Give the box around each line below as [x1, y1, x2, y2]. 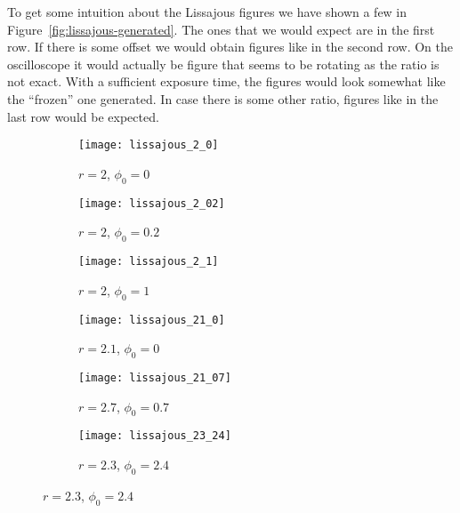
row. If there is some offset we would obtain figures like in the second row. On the [7, 37, 453, 56]
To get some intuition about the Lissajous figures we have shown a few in [7, 3, 408, 20]
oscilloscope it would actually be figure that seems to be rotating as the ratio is [7, 54, 440, 73]
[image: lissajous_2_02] [78, 196, 225, 210]
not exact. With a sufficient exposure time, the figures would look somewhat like [7, 72, 446, 91]
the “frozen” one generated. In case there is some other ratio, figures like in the [7, 89, 439, 108]
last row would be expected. [7, 107, 159, 125]
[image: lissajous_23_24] [78, 429, 231, 443]
